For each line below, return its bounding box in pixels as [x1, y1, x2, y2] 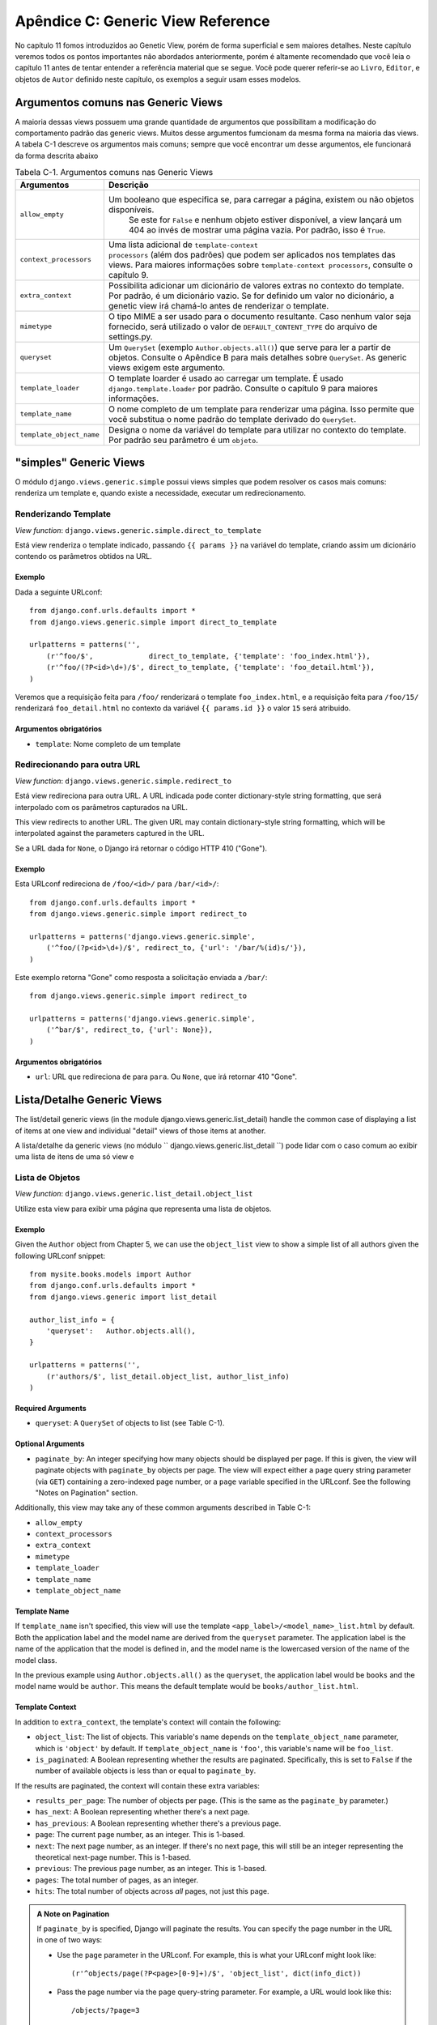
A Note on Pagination [36, 1908, 110, 1919]
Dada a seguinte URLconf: [15, 587, 103, 597]
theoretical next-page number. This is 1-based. [35, 1852, 192, 1862]
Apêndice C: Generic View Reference [15, 12, 270, 30]
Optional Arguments [15, 1439, 85, 1449]
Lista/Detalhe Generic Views [15, 1093, 163, 1107]
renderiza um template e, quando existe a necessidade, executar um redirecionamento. [15, 488, 307, 498]
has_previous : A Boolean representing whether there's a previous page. [35, 1818, 282, 1828]
